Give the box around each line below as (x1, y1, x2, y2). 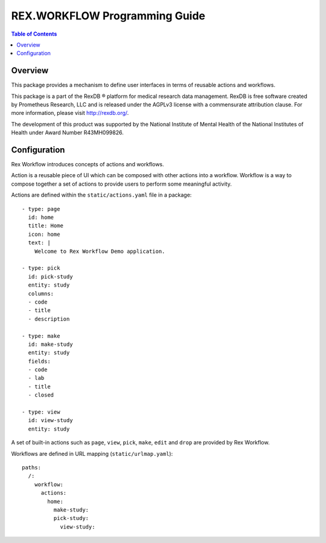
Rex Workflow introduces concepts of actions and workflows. (11, 161, 164, 168)
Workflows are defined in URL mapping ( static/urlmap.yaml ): (11, 450, 173, 457)
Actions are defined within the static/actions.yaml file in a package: (11, 191, 192, 199)
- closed (28, 392, 54, 398)
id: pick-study (28, 273, 73, 280)
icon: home (28, 230, 60, 238)
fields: (28, 357, 51, 365)
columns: (28, 290, 54, 297)
